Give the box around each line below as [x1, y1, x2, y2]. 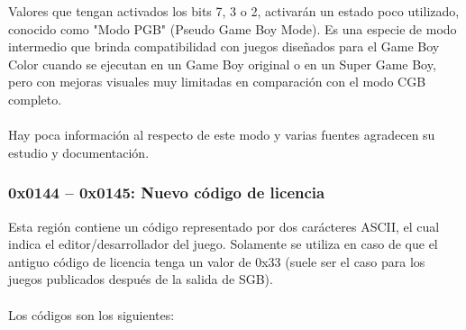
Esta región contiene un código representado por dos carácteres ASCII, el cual [8, 216, 440, 235]
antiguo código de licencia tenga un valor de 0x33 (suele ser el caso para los [8, 252, 425, 270]
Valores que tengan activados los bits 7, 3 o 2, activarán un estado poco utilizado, [8, 2, 460, 20]
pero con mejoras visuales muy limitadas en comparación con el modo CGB [8, 72, 426, 91]
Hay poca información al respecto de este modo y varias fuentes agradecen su [8, 125, 435, 144]
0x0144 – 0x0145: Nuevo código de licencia [8, 181, 325, 204]
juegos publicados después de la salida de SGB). [8, 270, 273, 289]
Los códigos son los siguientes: [8, 305, 175, 324]
